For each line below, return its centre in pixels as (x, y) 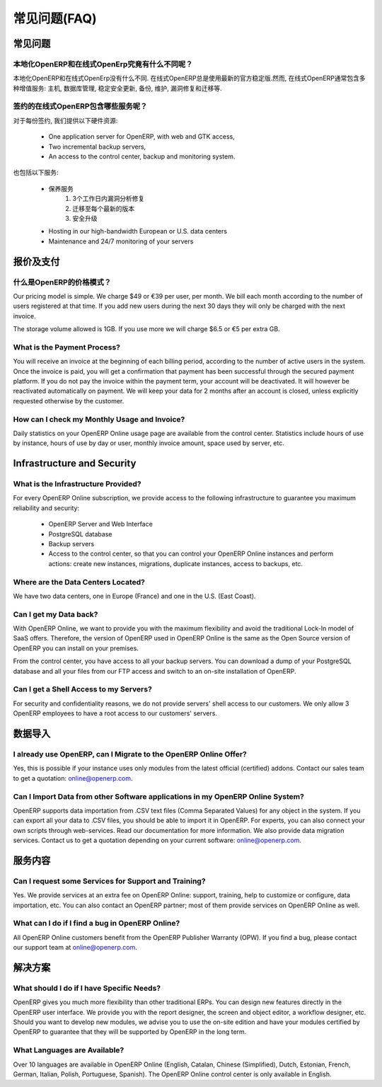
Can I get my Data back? (56, 614)
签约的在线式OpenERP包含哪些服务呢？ (80, 106)
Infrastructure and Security (75, 464)
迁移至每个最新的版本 (103, 208)
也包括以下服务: (36, 173)
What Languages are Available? (69, 1050)
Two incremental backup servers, (97, 146)
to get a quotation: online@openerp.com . (73, 778)
